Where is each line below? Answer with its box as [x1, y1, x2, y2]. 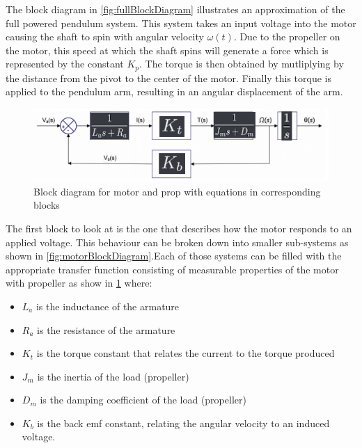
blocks [33, 198, 60, 212]
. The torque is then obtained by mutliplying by [139, 56, 344, 71]
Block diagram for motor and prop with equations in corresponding [33, 184, 321, 198]
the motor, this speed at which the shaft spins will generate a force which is [6, 42, 329, 57]
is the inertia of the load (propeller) [37, 369, 189, 383]
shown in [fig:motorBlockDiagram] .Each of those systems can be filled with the [6, 248, 342, 263]
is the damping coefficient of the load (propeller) [40, 392, 246, 407]
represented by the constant [6, 56, 124, 71]
